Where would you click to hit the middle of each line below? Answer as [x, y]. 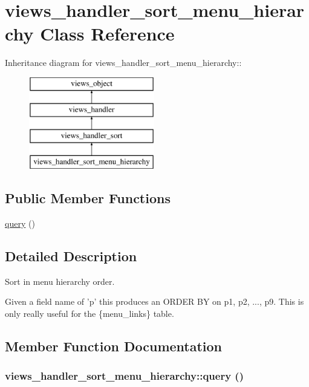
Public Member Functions [88, 198]
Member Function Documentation [114, 346]
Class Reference [107, 34]
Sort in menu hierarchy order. [60, 281]
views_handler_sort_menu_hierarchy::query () [124, 376]
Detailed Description [71, 255]
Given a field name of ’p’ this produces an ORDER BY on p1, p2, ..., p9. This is [154, 301]
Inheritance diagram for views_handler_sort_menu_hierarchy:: [123, 63]
